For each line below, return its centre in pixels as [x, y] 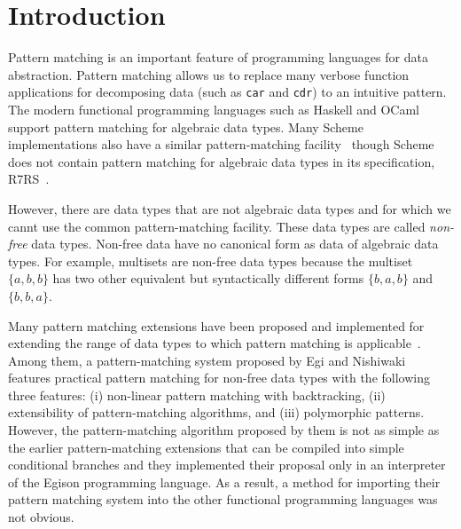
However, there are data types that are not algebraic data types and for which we [230, 208]
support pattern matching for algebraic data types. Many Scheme [186, 126]
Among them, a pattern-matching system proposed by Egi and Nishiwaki [207, 360]
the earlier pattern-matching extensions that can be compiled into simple [206, 447]
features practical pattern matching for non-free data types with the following [219, 378]
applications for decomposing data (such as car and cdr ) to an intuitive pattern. [227, 92]
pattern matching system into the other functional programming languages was [223, 499]
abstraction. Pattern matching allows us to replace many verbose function [209, 74]
